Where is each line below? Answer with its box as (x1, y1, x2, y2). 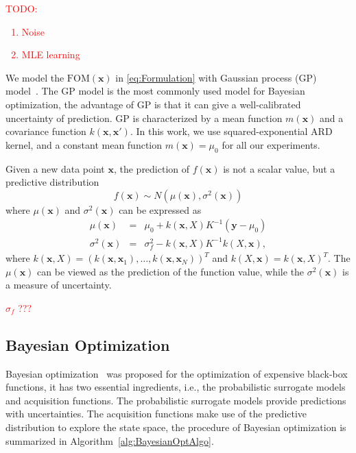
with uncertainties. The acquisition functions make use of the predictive (5, 406, 307, 421)
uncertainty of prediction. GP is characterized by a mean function (5, 110, 283, 125)
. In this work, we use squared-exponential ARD (130, 124, 333, 138)
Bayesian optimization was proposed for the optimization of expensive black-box (5, 366, 348, 380)
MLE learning (21, 47, 80, 62)
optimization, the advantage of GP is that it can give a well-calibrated (5, 97, 301, 111)
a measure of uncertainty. (5, 278, 112, 292)
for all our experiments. (222, 137, 320, 151)
